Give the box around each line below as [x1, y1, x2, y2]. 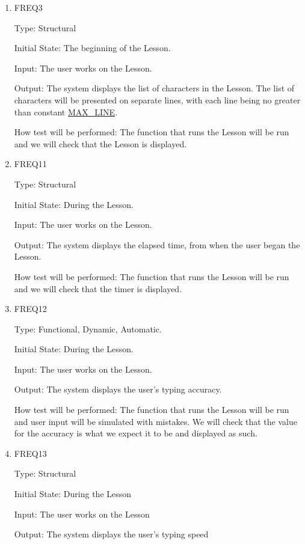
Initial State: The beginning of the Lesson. [14, 41, 171, 54]
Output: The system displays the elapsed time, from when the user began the [14, 238, 300, 251]
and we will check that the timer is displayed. [14, 282, 182, 295]
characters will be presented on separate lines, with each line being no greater [14, 93, 301, 106]
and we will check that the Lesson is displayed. [14, 137, 187, 150]
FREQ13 [14, 447, 47, 459]
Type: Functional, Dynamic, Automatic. [14, 322, 162, 335]
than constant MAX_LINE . [14, 105, 118, 118]
